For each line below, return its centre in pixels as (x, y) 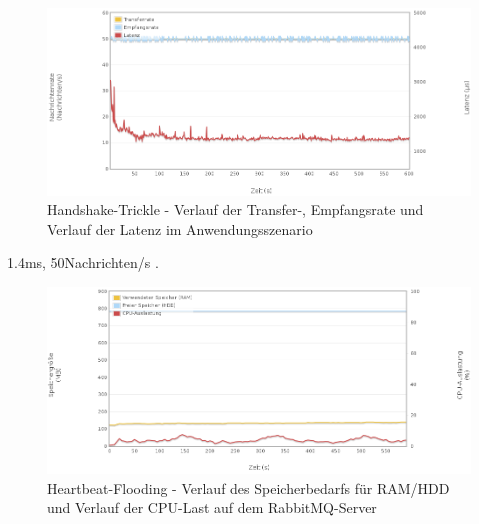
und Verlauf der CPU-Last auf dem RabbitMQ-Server (212, 507)
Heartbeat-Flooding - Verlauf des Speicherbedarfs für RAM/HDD (248, 487)
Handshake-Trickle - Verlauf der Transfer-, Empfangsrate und (235, 209)
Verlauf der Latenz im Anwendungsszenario (180, 228)
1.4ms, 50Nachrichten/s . (83, 262)
